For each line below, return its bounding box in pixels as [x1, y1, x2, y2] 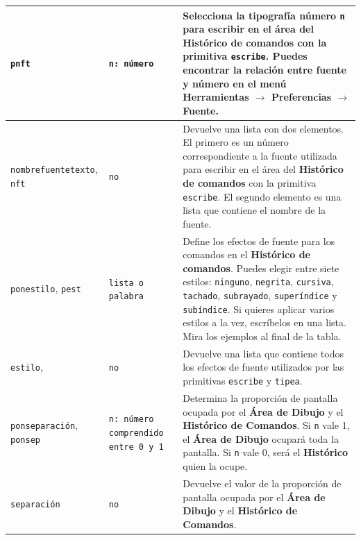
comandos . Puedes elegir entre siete [183, 260, 339, 275]
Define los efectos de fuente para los [183, 233, 335, 248]
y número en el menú [183, 76, 287, 90]
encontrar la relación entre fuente [183, 62, 346, 76]
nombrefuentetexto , [10, 162, 98, 176]
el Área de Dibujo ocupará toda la [183, 431, 339, 446]
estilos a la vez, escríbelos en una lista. [183, 315, 346, 330]
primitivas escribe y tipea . [183, 373, 303, 388]
